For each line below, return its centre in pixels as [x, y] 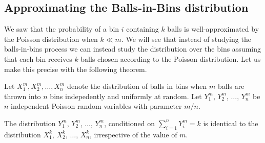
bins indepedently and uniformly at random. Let [126, 96]
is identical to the [231, 123]
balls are [231, 86]
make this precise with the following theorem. [76, 69]
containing [142, 29]
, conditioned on [129, 123]
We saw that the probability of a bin [62, 29]
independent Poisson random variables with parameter [96, 106]
